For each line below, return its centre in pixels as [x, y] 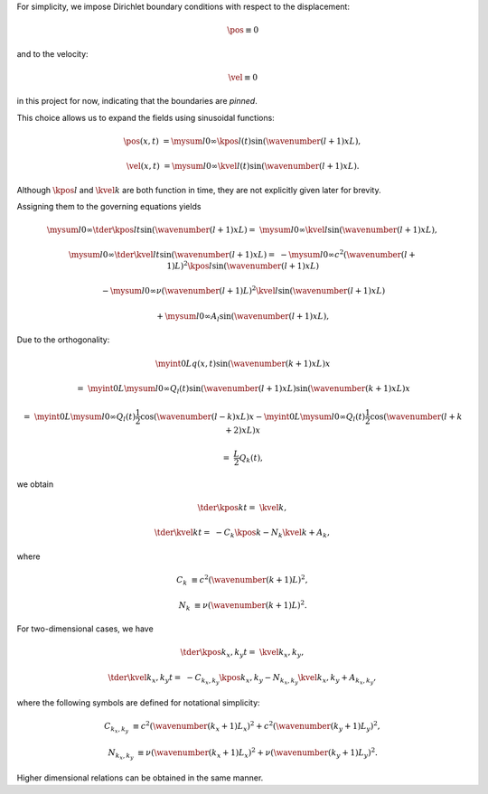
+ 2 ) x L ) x [243, 430]
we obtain [35, 484]
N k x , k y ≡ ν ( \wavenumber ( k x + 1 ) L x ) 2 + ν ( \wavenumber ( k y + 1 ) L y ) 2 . [243, 754]
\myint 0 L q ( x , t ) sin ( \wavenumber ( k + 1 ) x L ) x [243, 363]
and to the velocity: [53, 53]
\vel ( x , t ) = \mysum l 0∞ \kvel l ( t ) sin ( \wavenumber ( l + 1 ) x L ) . [243, 166]
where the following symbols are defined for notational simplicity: [139, 702]
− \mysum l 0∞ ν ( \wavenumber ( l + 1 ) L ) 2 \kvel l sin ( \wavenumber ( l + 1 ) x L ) [244, 290]
